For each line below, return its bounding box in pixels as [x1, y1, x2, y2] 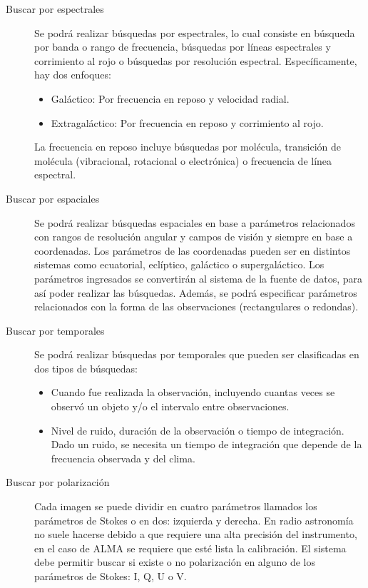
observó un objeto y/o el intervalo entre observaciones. [51, 399, 290, 414]
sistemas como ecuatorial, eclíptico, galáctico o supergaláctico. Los [34, 257, 324, 272]
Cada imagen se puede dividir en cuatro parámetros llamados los [34, 499, 317, 514]
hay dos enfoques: [34, 67, 111, 82]
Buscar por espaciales [6, 191, 100, 206]
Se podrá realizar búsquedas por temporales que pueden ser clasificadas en [34, 347, 359, 362]
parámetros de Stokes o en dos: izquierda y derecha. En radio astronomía [34, 512, 354, 527]
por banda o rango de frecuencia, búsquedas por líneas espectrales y [34, 39, 331, 54]
